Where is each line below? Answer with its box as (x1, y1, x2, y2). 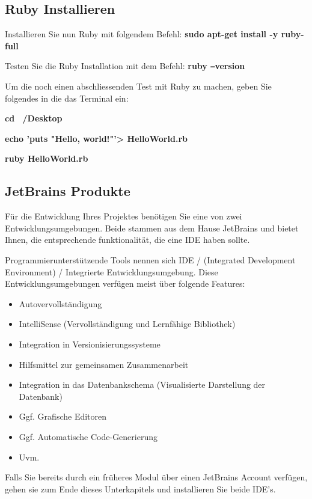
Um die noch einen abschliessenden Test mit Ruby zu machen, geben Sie (5, 80, 272, 93)
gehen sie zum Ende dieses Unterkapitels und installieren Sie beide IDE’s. (5, 482, 276, 495)
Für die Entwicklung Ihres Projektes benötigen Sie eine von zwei (5, 210, 242, 222)
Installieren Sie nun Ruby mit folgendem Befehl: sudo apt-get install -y (5, 28, 278, 40)
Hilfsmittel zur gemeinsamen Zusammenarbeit (19, 358, 189, 370)
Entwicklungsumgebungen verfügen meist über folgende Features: (5, 277, 245, 290)
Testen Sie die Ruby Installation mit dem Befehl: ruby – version (5, 60, 245, 72)
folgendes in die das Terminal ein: (5, 91, 129, 104)
